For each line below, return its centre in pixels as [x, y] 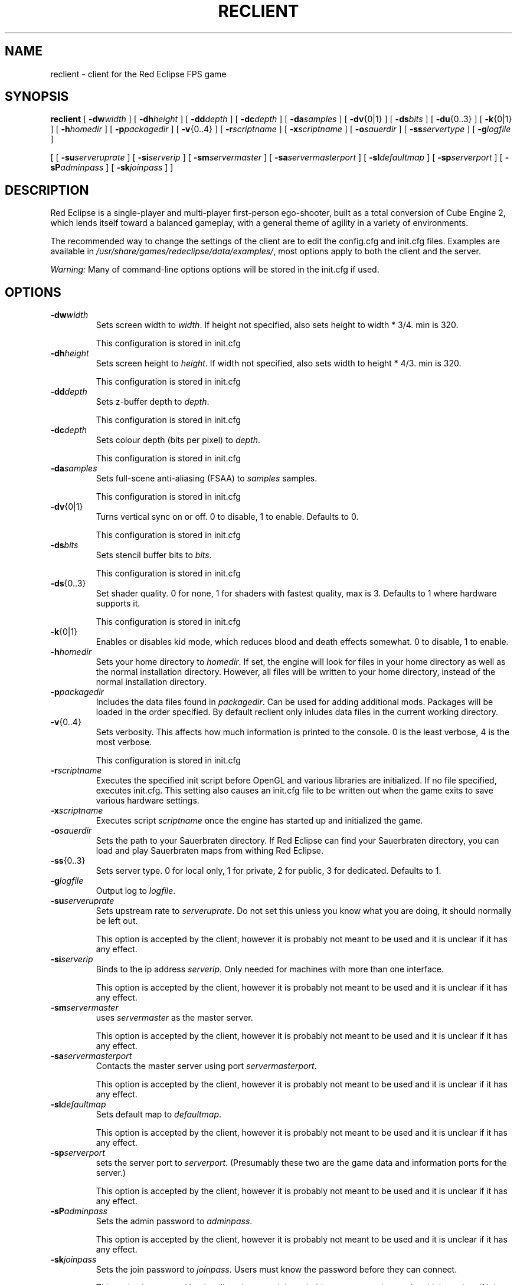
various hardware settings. [148, 801]
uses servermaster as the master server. [174, 1018]
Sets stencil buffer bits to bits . [154, 555]
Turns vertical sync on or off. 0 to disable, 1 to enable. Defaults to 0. [227, 517]
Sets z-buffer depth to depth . [153, 402]
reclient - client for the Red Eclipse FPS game [138, 74]
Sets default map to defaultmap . [159, 1114]
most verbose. [124, 742]
